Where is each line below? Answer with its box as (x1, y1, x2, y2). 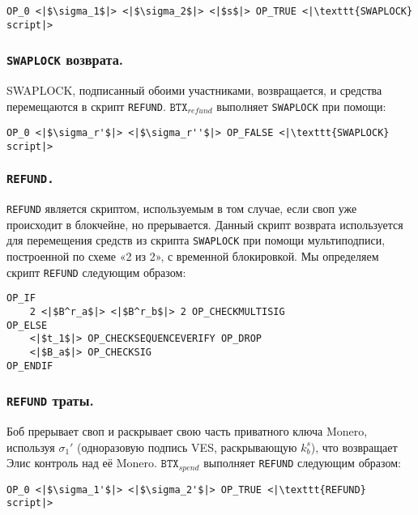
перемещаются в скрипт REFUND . (6, 97, 166, 114)
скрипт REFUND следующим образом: (6, 263, 186, 280)
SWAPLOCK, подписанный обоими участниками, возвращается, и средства (6, 82, 382, 99)
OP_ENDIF (6, 360, 53, 372)
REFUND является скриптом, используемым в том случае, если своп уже (6, 200, 357, 217)
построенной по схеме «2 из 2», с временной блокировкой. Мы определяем (6, 248, 379, 265)
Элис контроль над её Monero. (6, 454, 157, 471)
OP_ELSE (6, 319, 48, 331)
